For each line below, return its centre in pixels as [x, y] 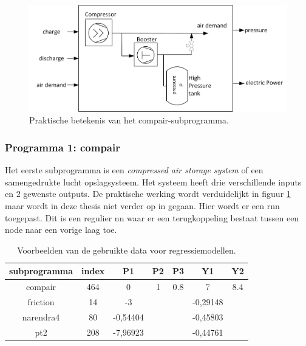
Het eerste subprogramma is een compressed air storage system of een [134, 170]
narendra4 [41, 317]
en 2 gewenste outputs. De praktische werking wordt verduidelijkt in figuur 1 [148, 194]
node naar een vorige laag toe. [61, 230]
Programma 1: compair [63, 147]
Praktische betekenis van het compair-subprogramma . [129, 120]
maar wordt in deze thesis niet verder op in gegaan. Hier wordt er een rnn [142, 205]
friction [41, 301]
